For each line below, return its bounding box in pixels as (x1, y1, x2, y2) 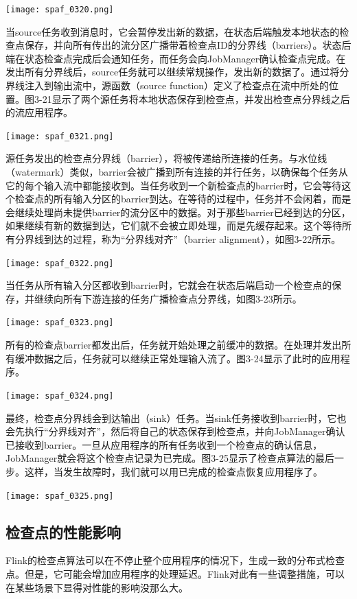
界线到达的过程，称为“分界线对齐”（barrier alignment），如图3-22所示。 (24, 232, 341, 246)
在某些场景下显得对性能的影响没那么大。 (5, 580, 188, 594)
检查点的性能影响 (5, 521, 121, 542)
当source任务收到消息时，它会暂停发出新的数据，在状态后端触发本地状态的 (5, 24, 340, 38)
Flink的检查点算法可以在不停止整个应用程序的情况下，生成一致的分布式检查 (5, 553, 345, 567)
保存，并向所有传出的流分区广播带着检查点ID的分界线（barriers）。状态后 (24, 38, 352, 52)
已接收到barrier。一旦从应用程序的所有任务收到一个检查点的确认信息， (5, 437, 323, 451)
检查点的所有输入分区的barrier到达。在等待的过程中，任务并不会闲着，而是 (14, 191, 352, 206)
